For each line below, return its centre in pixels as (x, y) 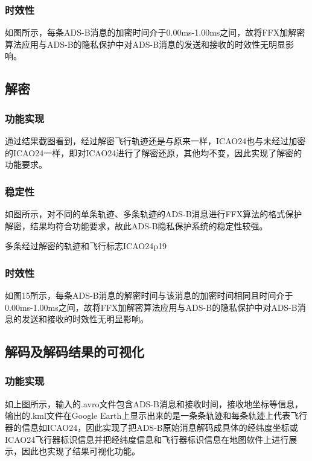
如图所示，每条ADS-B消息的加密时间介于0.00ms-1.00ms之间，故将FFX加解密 (155, 32)
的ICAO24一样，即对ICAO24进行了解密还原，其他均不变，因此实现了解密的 (154, 152)
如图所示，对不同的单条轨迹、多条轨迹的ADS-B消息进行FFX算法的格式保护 (154, 214)
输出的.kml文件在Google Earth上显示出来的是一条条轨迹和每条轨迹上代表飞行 (156, 415)
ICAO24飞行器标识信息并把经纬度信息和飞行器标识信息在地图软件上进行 (147, 439)
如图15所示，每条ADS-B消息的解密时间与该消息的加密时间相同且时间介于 (149, 295)
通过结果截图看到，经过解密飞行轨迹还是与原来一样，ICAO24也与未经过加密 (155, 141)
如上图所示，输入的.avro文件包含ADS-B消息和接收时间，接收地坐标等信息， (154, 403)
